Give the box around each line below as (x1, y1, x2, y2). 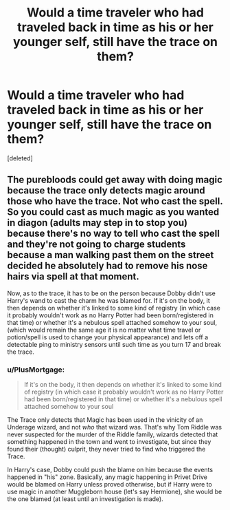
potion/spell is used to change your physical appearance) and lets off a (7, 332, 209, 341)
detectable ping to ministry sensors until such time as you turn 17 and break (7, 340, 221, 348)
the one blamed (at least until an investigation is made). (7, 495, 163, 503)
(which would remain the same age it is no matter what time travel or (7, 326, 201, 334)
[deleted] (7, 153, 33, 162)
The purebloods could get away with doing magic (7, 174, 223, 186)
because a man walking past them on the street (7, 249, 214, 261)
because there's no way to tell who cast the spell (7, 228, 220, 240)
